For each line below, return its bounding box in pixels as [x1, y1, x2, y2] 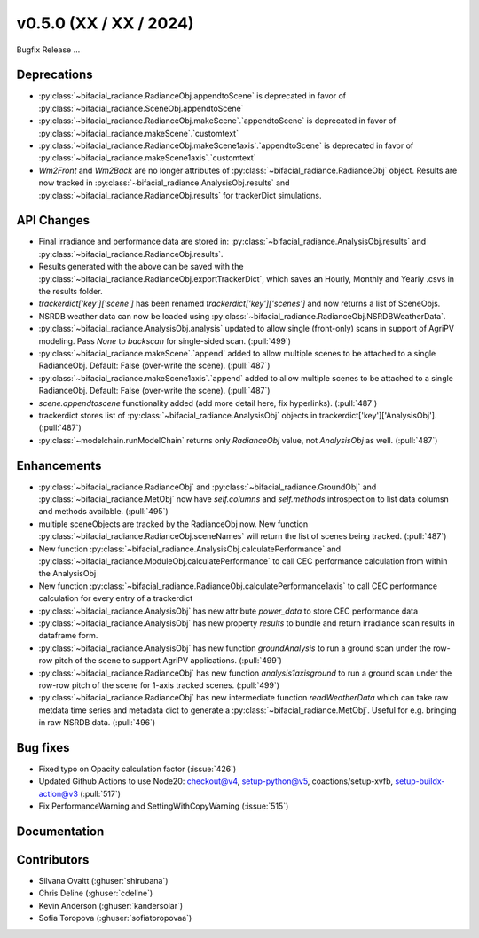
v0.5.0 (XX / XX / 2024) [16, 13, 194, 33]
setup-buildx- [395, 776, 445, 786]
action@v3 [38, 788, 79, 799]
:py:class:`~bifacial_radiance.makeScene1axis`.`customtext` [38, 152, 256, 163]
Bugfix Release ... [16, 44, 81, 55]
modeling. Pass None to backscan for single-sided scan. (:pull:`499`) [38, 335, 292, 346]
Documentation [16, 824, 105, 839]
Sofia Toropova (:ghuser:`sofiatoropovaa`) [38, 913, 192, 924]
